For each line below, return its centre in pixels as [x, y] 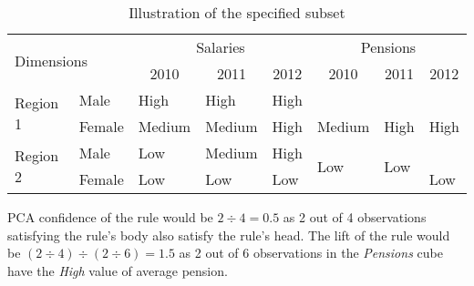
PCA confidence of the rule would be [110, 217]
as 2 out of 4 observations [355, 217]
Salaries [221, 47]
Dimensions [51, 60]
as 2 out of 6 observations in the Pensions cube [311, 253]
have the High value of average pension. [118, 270]
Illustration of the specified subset [237, 12]
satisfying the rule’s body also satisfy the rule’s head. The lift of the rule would [229, 235]
